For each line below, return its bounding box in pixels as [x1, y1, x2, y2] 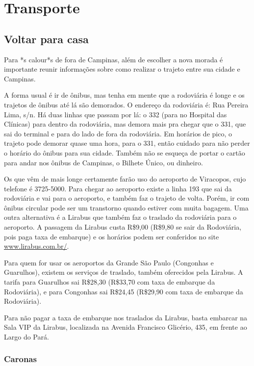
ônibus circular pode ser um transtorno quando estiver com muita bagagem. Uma [4, 202, 249, 212]
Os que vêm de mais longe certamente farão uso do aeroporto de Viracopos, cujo [4, 174, 246, 184]
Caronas [4, 352, 37, 365]
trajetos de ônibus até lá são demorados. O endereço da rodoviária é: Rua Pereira [4, 99, 249, 109]
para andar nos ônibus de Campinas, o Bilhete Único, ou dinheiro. [4, 157, 203, 167]
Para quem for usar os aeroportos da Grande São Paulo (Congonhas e [4, 257, 214, 267]
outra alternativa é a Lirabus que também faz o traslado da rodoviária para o [4, 212, 237, 222]
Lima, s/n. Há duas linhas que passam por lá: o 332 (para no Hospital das [4, 109, 227, 119]
